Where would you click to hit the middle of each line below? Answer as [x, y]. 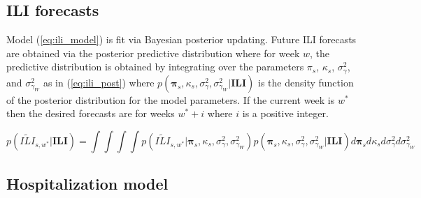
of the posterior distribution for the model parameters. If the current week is [171, 99]
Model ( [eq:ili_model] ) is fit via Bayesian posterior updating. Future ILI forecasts [181, 39]
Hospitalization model [87, 184]
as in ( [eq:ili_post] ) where [99, 82]
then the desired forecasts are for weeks [91, 113]
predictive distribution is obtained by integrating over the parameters [155, 67]
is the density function [306, 82]
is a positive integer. [285, 113]
